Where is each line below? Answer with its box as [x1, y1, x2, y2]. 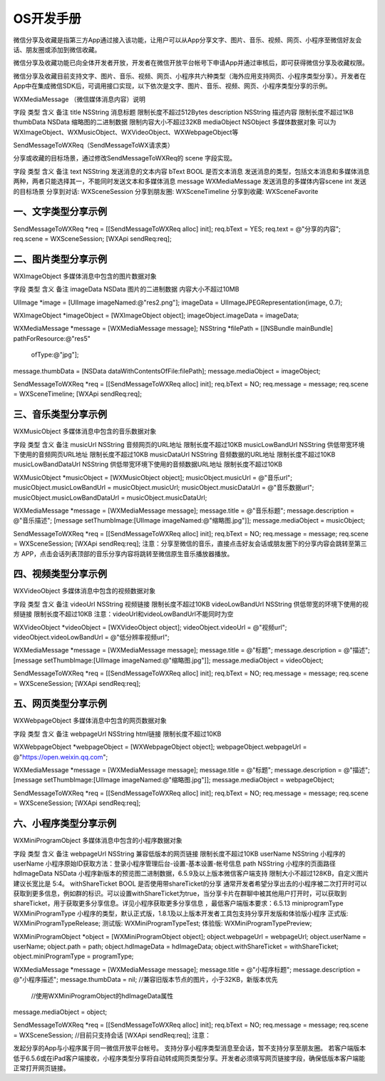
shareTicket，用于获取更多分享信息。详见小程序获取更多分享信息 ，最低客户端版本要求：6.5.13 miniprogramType [13, 899, 344, 908]
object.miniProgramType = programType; [13, 952, 134, 960]
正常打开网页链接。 [13, 1063, 70, 1072]
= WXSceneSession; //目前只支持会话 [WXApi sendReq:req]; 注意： [13, 1030, 212, 1039]
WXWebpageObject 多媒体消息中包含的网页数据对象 [13, 717, 167, 725]
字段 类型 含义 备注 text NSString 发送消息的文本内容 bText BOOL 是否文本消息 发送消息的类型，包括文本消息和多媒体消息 [13, 167, 370, 175]
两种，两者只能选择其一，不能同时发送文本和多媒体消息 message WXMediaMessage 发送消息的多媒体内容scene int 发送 [13, 177, 366, 185]
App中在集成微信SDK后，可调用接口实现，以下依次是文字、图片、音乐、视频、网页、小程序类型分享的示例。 [13, 82, 332, 91]
